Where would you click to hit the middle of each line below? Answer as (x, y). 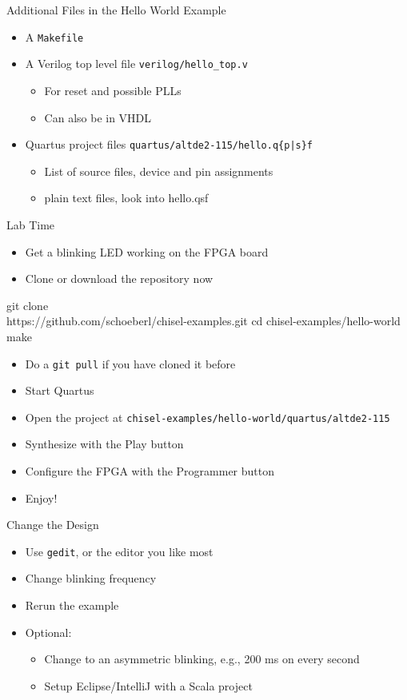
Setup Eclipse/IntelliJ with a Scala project (148, 685)
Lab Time (31, 224)
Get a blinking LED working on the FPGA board (147, 251)
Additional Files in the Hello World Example (116, 10)
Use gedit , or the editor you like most (119, 551)
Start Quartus (60, 390)
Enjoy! (41, 497)
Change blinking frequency (91, 578)
